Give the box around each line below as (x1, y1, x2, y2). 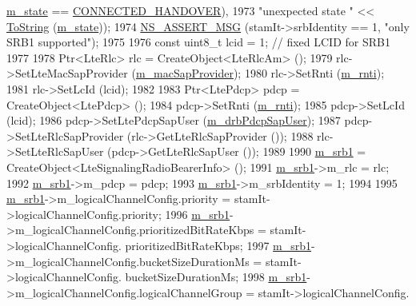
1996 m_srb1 (165, 205, 230, 222)
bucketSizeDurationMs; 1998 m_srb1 (125, 268, 307, 285)
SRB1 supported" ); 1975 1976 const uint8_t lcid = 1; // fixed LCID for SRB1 (6, 34, 390, 50)
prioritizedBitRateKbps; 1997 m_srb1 (125, 236, 312, 253)
